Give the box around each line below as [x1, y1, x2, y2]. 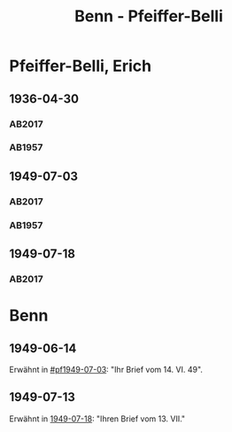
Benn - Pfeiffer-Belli [73, 6, 224, 27]
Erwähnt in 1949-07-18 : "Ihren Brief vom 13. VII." [9, 413, 186, 424]
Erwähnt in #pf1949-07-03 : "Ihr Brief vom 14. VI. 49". [9, 364, 204, 374]
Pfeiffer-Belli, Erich [9, 56, 152, 76]
